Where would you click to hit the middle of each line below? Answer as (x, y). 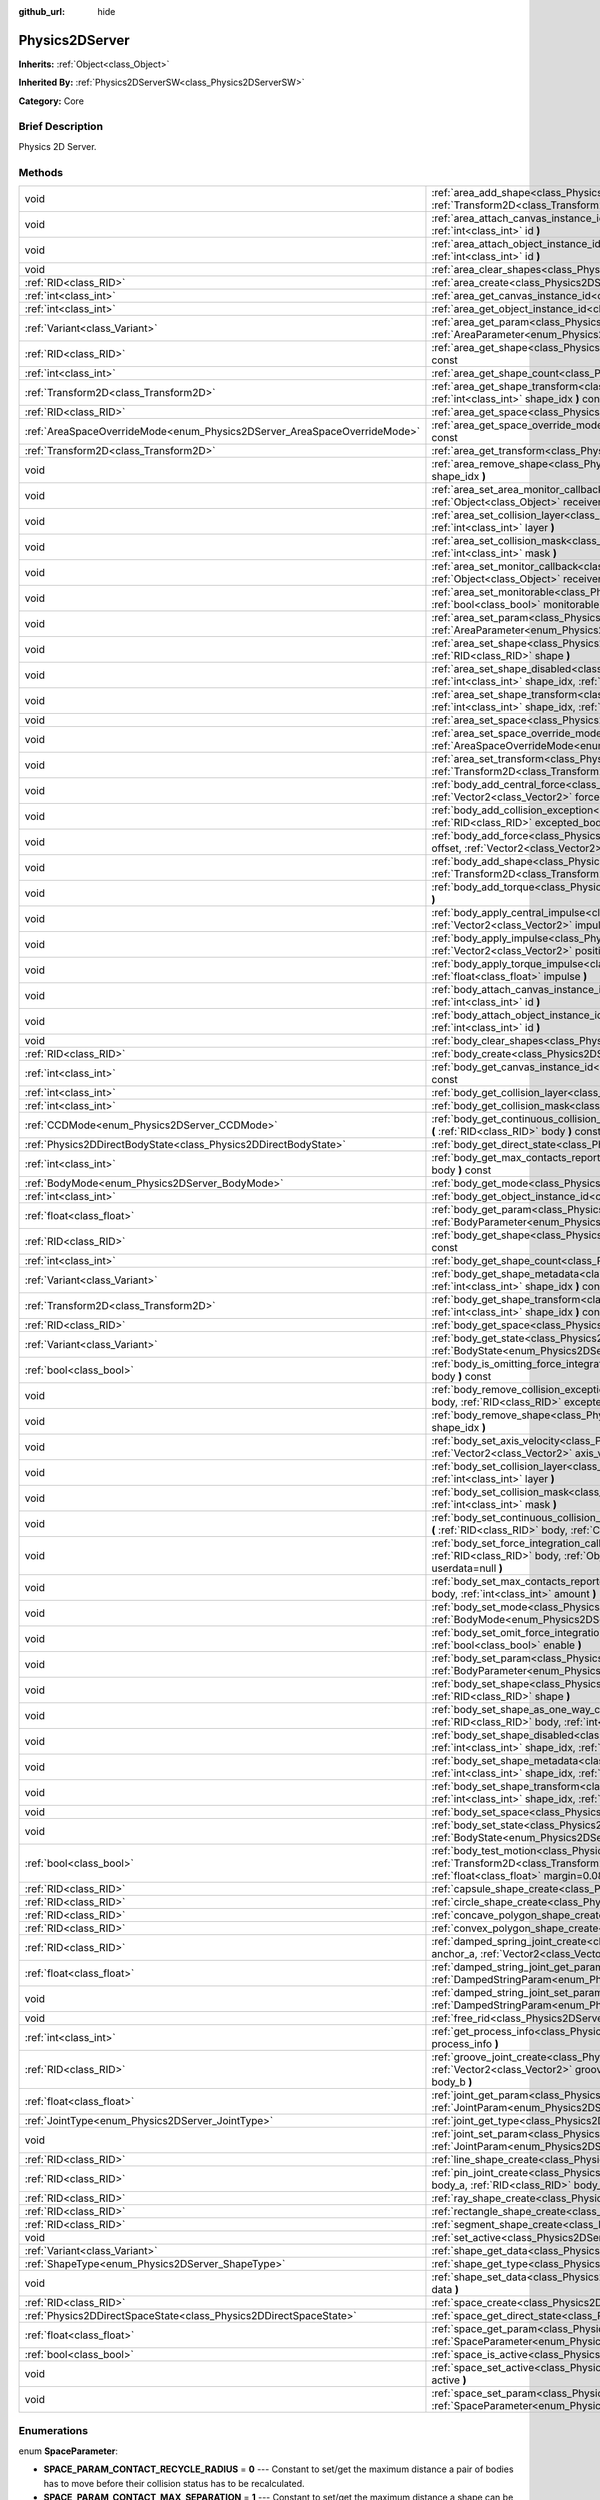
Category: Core (51, 101)
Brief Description (61, 127)
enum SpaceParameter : (68, 2451)
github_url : (41, 11)
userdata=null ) (467, 1568)
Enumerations (53, 2431)
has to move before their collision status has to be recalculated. (174, 2483)
